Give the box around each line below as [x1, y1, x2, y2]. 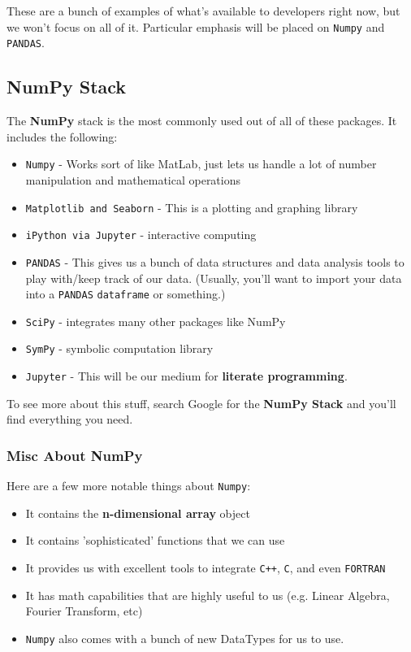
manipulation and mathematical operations [25, 171, 241, 188]
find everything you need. [6, 411, 133, 428]
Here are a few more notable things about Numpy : [6, 477, 251, 494]
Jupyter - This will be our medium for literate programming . [25, 367, 348, 385]
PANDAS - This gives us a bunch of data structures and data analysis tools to [25, 253, 405, 270]
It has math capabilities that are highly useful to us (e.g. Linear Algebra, [25, 586, 390, 603]
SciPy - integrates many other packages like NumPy [25, 312, 286, 329]
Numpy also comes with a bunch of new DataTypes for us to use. [25, 629, 344, 646]
